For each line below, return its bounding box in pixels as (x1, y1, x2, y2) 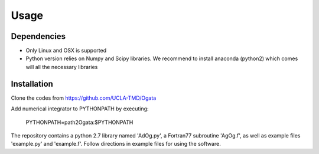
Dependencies (11, 31, 66, 41)
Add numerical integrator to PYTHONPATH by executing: (11, 105, 149, 112)
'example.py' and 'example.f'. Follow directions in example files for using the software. (11, 140, 221, 148)
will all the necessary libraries (25, 63, 98, 70)
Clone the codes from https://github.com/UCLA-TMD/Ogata (11, 94, 157, 101)
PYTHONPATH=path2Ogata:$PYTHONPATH (25, 119, 134, 126)
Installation (11, 78, 53, 89)
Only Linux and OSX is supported (25, 47, 106, 54)
